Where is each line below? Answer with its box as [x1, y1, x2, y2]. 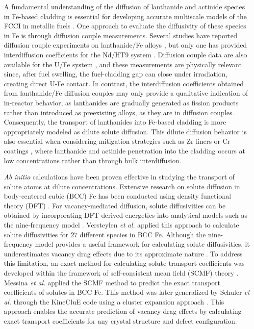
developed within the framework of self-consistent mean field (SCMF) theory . [4, 268, 239, 278]
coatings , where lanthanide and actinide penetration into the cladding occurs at [4, 145, 245, 155]
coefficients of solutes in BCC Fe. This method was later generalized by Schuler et [4, 287, 250, 297]
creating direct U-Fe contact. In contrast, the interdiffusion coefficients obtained [4, 78, 244, 88]
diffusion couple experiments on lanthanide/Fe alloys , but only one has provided [4, 40, 247, 50]
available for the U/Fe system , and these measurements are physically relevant [4, 59, 242, 69]
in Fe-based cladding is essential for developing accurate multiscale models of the [4, 11, 247, 21]
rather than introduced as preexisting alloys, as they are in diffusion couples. [4, 107, 234, 117]
